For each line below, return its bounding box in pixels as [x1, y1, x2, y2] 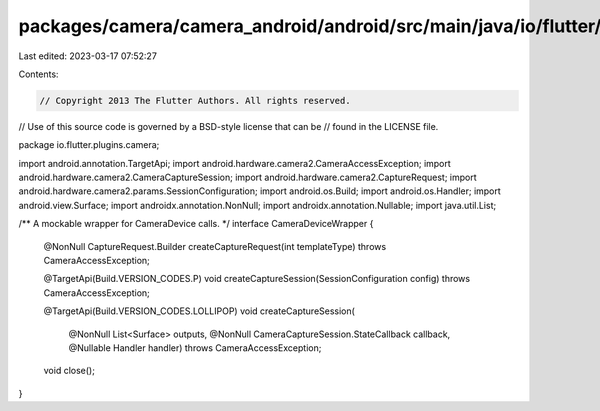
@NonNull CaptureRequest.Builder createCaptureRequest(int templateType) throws [43, 240, 387, 252]
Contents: [18, 68, 59, 80]
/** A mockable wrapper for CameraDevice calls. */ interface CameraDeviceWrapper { [18, 218, 374, 230]
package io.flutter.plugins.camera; [18, 139, 160, 151]
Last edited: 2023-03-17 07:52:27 [18, 50, 157, 62]
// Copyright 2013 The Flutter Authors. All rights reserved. [39, 95, 351, 106]
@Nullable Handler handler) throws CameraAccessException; [68, 341, 322, 354]
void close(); [43, 365, 95, 377]
